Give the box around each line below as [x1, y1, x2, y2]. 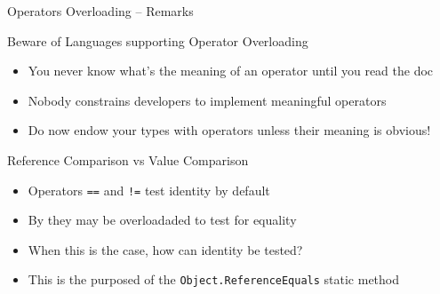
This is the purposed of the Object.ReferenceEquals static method [28, 270, 400, 289]
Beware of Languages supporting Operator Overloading [7, 31, 308, 50]
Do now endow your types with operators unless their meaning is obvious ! [28, 121, 431, 139]
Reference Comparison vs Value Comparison [7, 150, 249, 169]
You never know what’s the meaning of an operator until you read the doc [28, 61, 434, 80]
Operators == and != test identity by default [28, 180, 270, 199]
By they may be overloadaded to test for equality [28, 211, 297, 229]
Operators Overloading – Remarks [7, 2, 194, 20]
